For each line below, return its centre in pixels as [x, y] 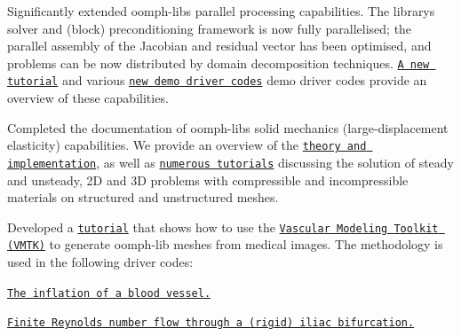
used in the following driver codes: [100, 262]
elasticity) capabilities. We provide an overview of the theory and [187, 145]
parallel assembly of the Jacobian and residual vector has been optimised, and [219, 46]
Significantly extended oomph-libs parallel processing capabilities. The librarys [221, 11]
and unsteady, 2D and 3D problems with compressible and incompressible [208, 180]
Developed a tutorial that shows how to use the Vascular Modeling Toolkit [223, 227]
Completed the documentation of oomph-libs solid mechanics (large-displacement [228, 127]
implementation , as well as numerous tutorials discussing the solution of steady [230, 162]
